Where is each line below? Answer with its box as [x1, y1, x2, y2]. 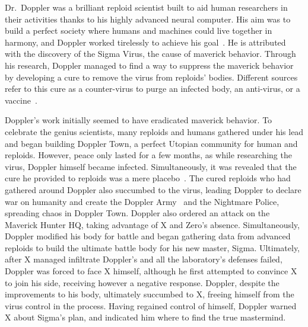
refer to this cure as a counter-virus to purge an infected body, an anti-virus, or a [5, 82, 300, 95]
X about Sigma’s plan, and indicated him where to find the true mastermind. [5, 311, 286, 323]
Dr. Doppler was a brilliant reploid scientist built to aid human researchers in [5, 1, 288, 13]
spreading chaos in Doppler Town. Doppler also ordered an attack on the [5, 207, 270, 219]
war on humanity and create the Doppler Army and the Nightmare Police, [5, 195, 280, 207]
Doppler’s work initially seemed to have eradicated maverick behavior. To [5, 114, 272, 126]
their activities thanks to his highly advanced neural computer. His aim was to [5, 12, 291, 25]
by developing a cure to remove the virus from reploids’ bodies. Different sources [5, 70, 298, 83]
